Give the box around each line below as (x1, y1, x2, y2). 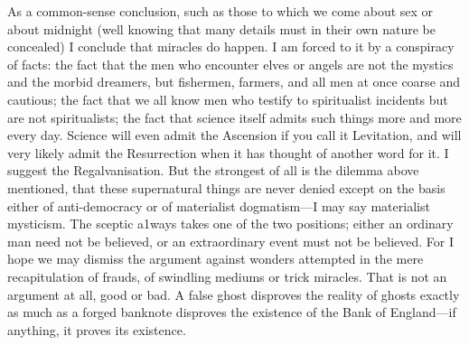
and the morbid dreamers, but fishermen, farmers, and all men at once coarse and (7, 72, 461, 91)
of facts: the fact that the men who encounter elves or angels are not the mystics (7, 54, 454, 73)
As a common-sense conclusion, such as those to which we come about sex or (7, 2, 434, 20)
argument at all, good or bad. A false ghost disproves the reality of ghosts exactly (7, 284, 460, 303)
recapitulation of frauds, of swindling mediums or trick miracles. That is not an (7, 266, 447, 285)
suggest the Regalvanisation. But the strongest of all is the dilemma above (7, 161, 419, 180)
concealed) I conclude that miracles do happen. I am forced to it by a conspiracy (7, 37, 455, 56)
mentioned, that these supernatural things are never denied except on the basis (7, 178, 446, 197)
